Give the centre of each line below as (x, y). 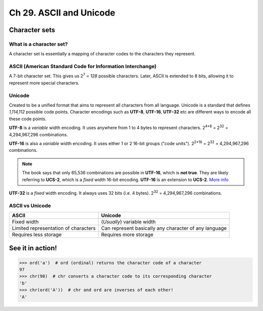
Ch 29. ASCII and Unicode (62, 13)
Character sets (32, 30)
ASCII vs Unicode (30, 205)
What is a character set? (38, 44)
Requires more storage (127, 235)
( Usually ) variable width (128, 222)
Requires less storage (37, 235)
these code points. (28, 119)
